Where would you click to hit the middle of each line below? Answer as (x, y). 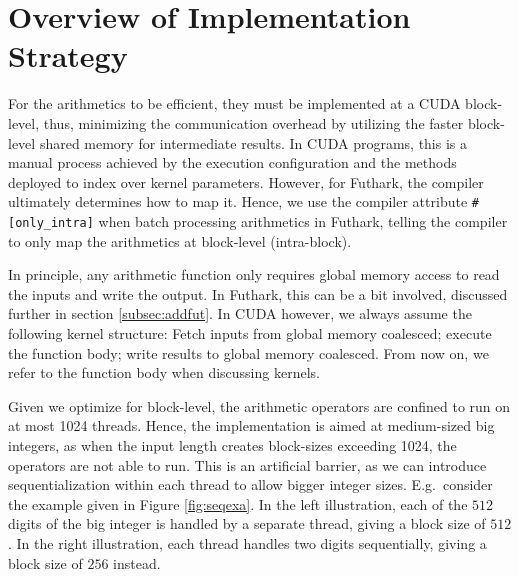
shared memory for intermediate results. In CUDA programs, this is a (253, 142)
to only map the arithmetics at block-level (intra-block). (180, 240)
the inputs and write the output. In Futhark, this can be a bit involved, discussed (258, 293)
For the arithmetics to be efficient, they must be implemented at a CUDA (234, 103)
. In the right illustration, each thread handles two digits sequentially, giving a (247, 542)
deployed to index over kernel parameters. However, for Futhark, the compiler (246, 181)
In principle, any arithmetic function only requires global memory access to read (254, 274)
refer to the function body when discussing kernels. (164, 372)
